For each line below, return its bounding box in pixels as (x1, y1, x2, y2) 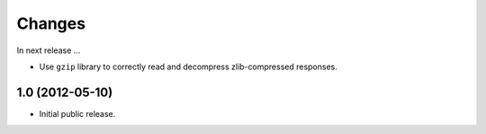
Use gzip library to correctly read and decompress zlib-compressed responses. (39, 61, 337, 72)
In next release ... (16, 45, 81, 56)
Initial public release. (39, 108, 116, 119)
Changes (16, 13, 85, 33)
